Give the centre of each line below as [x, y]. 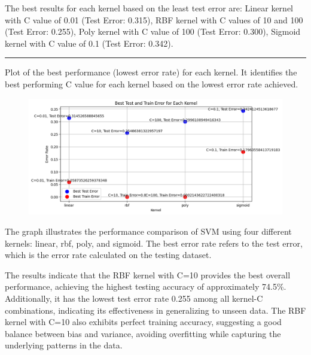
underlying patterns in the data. [64, 345]
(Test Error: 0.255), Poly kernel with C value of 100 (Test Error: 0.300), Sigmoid [153, 31]
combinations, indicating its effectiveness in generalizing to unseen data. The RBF [155, 310]
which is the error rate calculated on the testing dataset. [108, 255]
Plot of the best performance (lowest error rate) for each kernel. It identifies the [151, 72]
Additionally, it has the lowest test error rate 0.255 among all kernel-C [134, 298]
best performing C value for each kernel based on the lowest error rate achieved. [152, 84]
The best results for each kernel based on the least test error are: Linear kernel [149, 8]
